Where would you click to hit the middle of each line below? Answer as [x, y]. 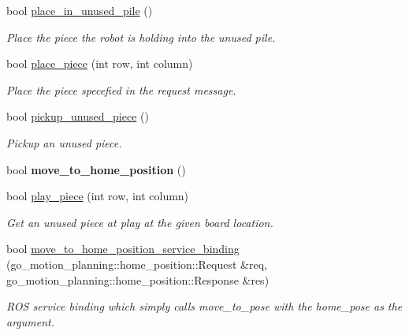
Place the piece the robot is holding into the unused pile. [141, 37]
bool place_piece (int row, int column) [100, 63]
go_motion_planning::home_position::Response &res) [138, 279]
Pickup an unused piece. [64, 142]
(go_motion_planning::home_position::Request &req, [137, 264]
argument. [31, 321]
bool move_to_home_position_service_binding [123, 249]
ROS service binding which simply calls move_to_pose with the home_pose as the [204, 306]
